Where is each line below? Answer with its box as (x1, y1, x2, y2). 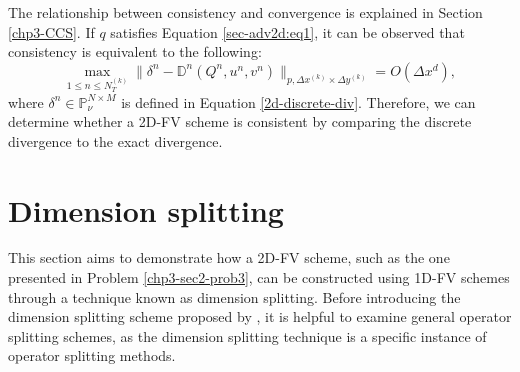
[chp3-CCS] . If (8, 21, 95, 42)
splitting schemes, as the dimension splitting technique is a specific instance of (8, 325, 487, 346)
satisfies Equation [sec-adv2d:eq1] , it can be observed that (110, 21, 465, 42)
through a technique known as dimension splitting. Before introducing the (8, 286, 461, 307)
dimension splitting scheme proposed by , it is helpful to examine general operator (8, 306, 512, 327)
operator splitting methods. (8, 345, 176, 366)
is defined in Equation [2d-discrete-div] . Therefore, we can (121, 91, 476, 112)
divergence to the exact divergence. (8, 130, 223, 151)
